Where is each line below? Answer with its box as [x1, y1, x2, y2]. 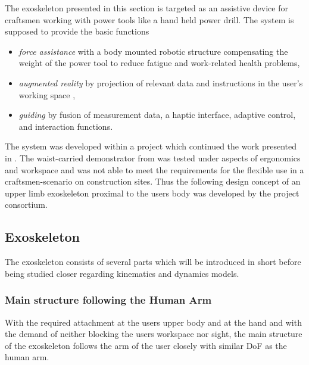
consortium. [5, 198, 48, 211]
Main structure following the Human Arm [5, 292, 212, 307]
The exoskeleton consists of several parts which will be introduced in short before [5, 255, 301, 268]
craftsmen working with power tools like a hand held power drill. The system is [5, 13, 294, 26]
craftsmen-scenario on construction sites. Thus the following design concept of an [5, 175, 301, 188]
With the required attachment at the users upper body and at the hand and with [5, 316, 302, 328]
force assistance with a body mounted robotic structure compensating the [18, 45, 288, 57]
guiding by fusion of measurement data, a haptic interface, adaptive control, [18, 108, 296, 121]
